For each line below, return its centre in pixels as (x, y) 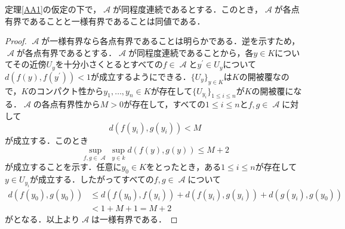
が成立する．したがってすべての (92, 179)
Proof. (16, 41)
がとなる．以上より (42, 219)
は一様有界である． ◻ (135, 219)
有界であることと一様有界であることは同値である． (105, 21)
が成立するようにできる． (141, 76)
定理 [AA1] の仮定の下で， (53, 9)
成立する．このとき (50, 140)
